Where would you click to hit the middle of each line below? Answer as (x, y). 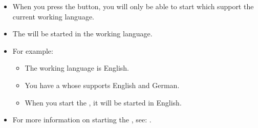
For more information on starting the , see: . (82, 120)
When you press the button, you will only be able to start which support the (133, 6)
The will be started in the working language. (82, 34)
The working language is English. (77, 68)
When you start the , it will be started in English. (103, 102)
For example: (33, 50)
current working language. (53, 16)
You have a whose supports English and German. (102, 85)
